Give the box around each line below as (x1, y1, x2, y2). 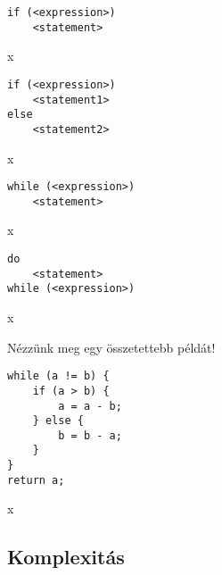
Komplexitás (7, 543, 125, 571)
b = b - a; (58, 429, 122, 442)
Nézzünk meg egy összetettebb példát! (7, 337, 216, 356)
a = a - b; (58, 399, 122, 412)
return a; (7, 473, 65, 487)
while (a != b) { (7, 370, 110, 383)
